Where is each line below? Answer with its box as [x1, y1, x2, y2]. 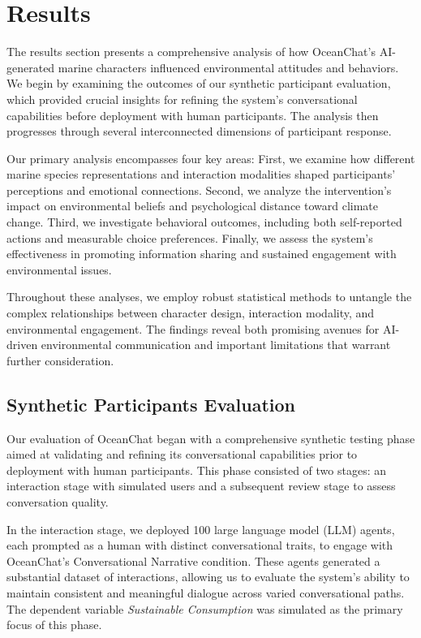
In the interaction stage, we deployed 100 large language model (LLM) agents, [6, 520, 395, 537]
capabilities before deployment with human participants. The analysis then [6, 106, 379, 123]
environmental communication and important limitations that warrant [41, 336, 391, 353]
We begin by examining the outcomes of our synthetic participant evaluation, [6, 75, 391, 92]
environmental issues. [6, 261, 112, 278]
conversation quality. [6, 493, 109, 510]
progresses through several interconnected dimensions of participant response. [6, 123, 392, 140]
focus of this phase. [6, 616, 102, 633]
